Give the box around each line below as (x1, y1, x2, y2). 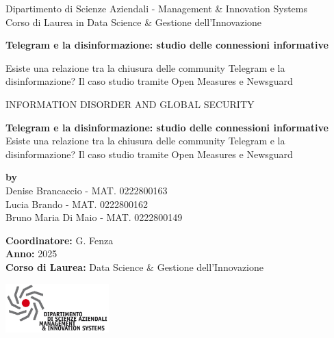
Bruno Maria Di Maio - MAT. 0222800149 (5, 210, 183, 224)
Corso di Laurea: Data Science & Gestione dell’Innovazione (5, 259, 264, 274)
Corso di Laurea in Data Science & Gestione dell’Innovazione (5, 14, 262, 29)
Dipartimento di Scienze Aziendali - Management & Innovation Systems (5, 1, 307, 15)
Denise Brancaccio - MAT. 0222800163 (5, 183, 168, 197)
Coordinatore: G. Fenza (5, 233, 114, 247)
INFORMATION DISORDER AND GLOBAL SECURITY (5, 96, 255, 111)
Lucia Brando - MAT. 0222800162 (5, 196, 149, 211)
